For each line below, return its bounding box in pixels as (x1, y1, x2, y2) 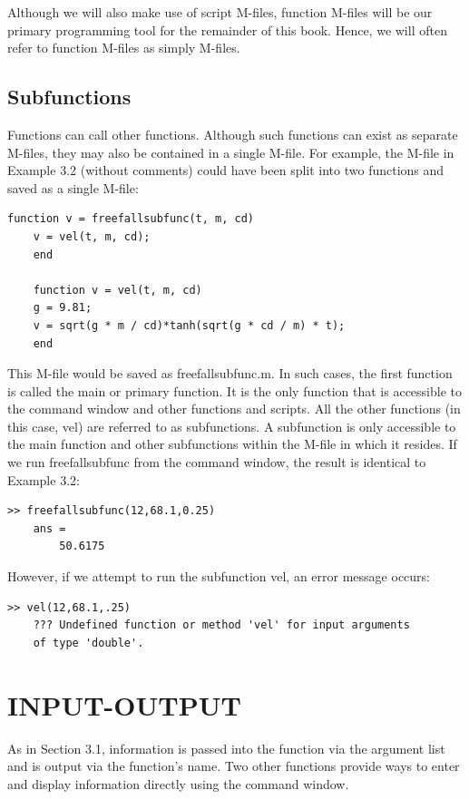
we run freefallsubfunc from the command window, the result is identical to (7, 453, 426, 472)
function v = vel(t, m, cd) (33, 283, 202, 297)
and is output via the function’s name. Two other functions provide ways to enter (7, 756, 460, 775)
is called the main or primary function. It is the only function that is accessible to (7, 381, 463, 400)
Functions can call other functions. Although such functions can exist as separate (7, 124, 458, 143)
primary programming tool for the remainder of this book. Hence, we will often (7, 20, 447, 39)
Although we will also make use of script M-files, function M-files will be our (7, 3, 433, 21)
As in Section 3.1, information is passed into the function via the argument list (7, 738, 445, 757)
